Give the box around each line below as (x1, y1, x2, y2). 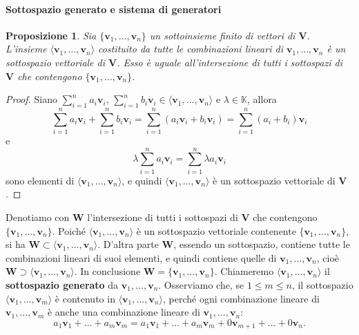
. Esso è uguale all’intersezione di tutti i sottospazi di (117, 55, 342, 69)
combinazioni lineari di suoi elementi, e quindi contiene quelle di (6, 250, 277, 265)
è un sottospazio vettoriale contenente (136, 223, 296, 238)
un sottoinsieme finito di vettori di (149, 28, 295, 42)
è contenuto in (55, 291, 115, 305)
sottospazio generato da (6, 277, 119, 291)
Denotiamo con (6, 210, 70, 224)
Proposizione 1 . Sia (6, 28, 97, 42)
